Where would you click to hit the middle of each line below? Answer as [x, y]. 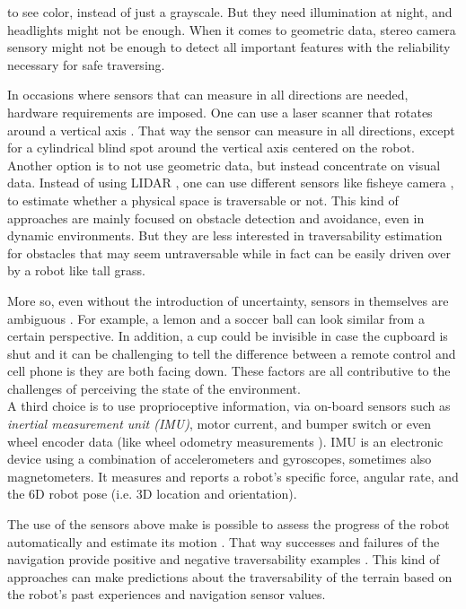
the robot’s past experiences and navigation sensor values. [167, 594]
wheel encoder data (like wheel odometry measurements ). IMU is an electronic [225, 441]
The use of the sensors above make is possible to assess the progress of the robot [229, 524]
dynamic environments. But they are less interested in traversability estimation [225, 235]
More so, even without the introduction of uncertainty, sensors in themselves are [228, 300]
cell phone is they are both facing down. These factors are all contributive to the [229, 371]
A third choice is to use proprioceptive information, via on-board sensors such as [229, 406]
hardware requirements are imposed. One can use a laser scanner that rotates [220, 112]
